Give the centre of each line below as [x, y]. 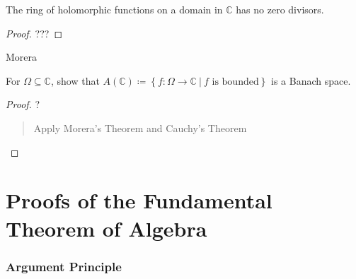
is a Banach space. [311, 80]
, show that [75, 80]
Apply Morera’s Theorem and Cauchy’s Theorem [140, 127]
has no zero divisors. [280, 9]
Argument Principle [64, 266]
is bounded [235, 82]
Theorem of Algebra [107, 228]
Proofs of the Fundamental [139, 200]
